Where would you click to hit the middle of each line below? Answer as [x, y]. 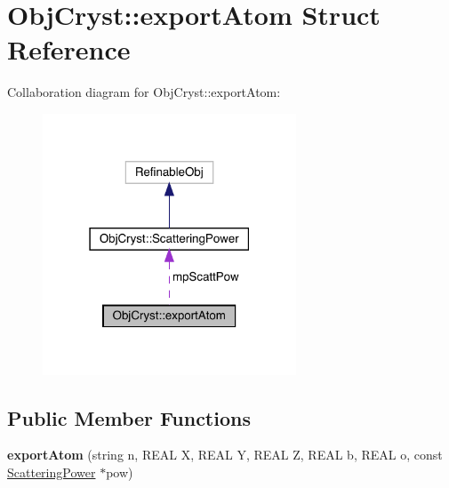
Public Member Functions [129, 417]
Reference [69, 49]
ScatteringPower [52, 472]
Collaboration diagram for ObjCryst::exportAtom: [144, 92]
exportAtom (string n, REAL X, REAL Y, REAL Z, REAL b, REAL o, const [225, 455]
